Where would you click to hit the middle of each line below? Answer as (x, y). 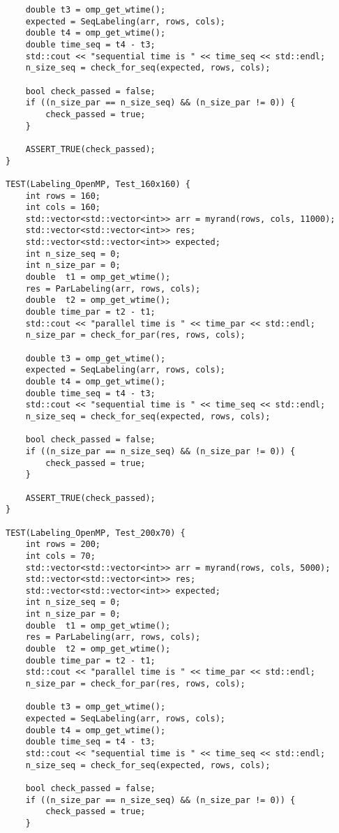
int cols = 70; (60, 556)
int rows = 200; (63, 545)
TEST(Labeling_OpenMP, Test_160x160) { (98, 184)
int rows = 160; (63, 196)
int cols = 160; (63, 208)
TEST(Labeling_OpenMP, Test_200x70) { (96, 533)
